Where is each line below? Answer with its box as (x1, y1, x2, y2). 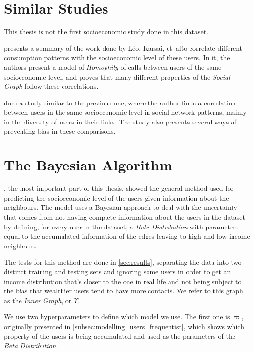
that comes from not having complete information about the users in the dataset (4, 211, 245, 222)
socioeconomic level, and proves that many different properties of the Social (4, 71, 230, 82)
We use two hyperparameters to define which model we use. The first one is (4, 311, 230, 322)
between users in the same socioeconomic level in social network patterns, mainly (4, 107, 247, 117)
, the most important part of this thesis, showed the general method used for (4, 183, 233, 193)
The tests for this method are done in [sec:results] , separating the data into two (4, 257, 242, 267)
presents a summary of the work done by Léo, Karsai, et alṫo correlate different (4, 42, 243, 53)
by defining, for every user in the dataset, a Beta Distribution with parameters (4, 221, 239, 231)
